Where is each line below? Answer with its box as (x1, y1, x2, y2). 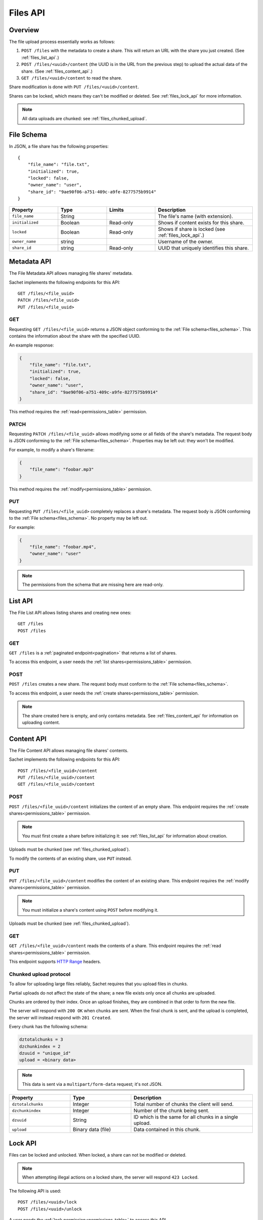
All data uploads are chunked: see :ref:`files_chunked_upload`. (22, 115, 147, 122)
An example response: (9, 342, 54, 348)
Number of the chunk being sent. (133, 1107, 209, 1114)
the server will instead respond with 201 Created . (9, 1015, 112, 1020)
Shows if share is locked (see (158, 225, 225, 232)
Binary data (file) (73, 1126, 112, 1133)
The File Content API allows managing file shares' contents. (9, 747, 129, 753)
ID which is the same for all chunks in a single (133, 1114, 238, 1120)
